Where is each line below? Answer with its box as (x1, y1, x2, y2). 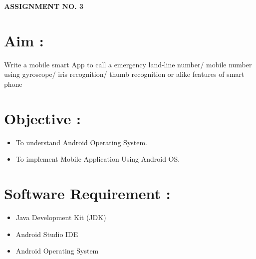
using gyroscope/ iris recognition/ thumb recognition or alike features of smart (4, 69, 245, 79)
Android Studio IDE (15, 229, 78, 239)
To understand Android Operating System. (15, 137, 148, 147)
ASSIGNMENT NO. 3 (4, 1, 84, 11)
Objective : (4, 108, 81, 128)
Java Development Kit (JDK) (15, 212, 106, 222)
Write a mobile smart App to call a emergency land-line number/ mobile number (4, 59, 252, 69)
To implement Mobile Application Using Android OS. (15, 154, 180, 164)
